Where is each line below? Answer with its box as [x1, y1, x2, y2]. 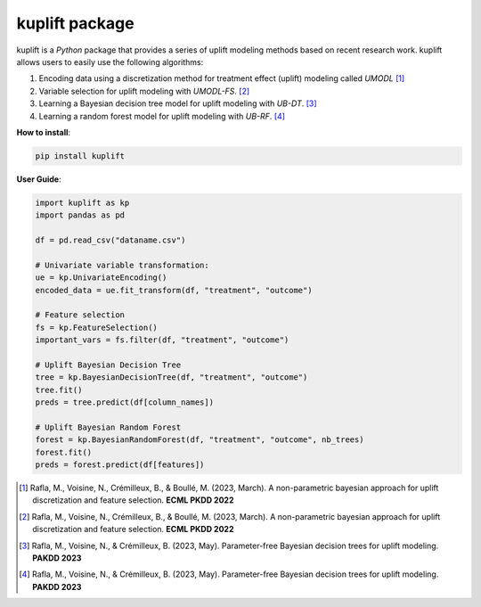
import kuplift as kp [35, 197, 130, 208]
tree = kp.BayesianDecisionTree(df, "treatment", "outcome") [35, 373, 308, 382]
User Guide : [16, 174, 61, 185]
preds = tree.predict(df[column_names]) [35, 398, 214, 407]
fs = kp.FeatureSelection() [35, 322, 158, 332]
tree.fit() [35, 384, 83, 395]
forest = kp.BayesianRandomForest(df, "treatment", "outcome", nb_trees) [35, 435, 364, 445]
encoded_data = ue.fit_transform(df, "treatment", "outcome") [35, 285, 313, 295]
